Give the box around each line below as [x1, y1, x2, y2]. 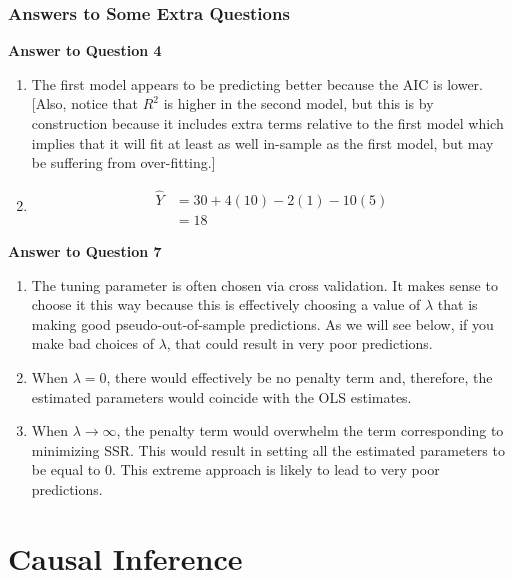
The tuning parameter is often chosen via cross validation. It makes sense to [31, 274, 498, 295]
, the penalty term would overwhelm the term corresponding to [116, 420, 504, 441]
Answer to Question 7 [8, 241, 162, 262]
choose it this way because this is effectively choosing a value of [31, 294, 421, 315]
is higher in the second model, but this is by [163, 93, 434, 114]
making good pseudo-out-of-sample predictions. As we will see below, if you [31, 313, 494, 334]
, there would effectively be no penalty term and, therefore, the [106, 367, 493, 388]
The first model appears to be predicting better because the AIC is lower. [31, 73, 483, 94]
